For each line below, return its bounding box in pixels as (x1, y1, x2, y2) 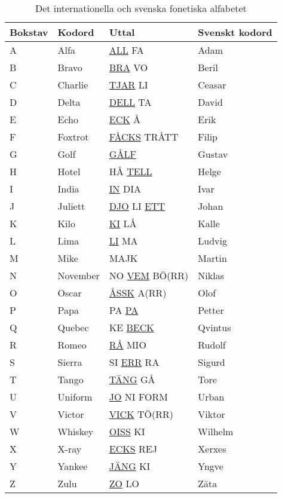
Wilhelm (198, 424, 234, 438)
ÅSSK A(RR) (109, 286, 167, 300)
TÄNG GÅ (109, 372, 155, 386)
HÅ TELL (109, 164, 152, 178)
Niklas (198, 268, 224, 282)
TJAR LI (109, 78, 148, 91)
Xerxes (198, 442, 226, 456)
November (57, 268, 100, 282)
